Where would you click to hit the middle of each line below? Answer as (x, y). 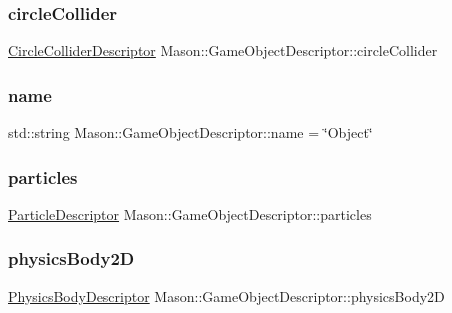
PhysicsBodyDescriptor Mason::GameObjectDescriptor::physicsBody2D (226, 295)
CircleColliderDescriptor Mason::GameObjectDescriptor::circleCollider (223, 50)
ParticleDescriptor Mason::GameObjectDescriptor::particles (190, 213)
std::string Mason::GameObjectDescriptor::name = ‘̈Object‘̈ (190, 132)
